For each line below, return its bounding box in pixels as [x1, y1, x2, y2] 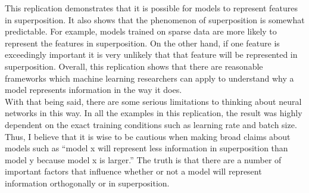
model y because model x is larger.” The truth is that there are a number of [5, 153, 282, 166]
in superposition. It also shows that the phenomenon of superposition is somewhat [5, 13, 305, 26]
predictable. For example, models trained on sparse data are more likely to [5, 25, 277, 38]
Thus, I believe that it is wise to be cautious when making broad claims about [5, 130, 291, 142]
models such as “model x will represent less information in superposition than [5, 142, 288, 154]
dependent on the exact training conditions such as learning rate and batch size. [5, 118, 297, 130]
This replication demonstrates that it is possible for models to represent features [5, 2, 298, 14]
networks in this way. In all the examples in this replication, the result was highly [5, 107, 302, 119]
